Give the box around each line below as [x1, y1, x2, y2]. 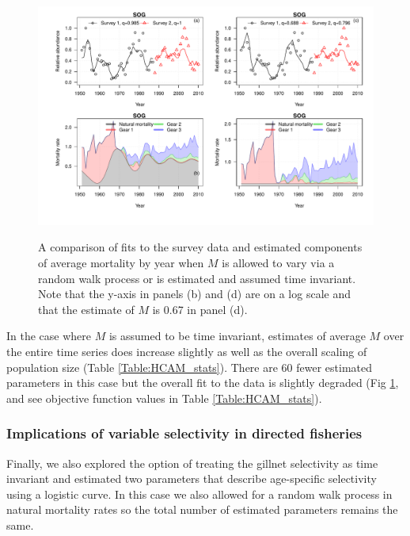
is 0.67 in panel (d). [152, 301, 248, 317]
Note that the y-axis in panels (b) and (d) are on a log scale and [38, 285, 351, 302]
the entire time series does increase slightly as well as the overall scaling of [6, 343, 367, 359]
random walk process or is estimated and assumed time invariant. [38, 270, 356, 286]
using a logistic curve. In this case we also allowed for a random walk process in [6, 485, 393, 502]
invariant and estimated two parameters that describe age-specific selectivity [6, 470, 377, 487]
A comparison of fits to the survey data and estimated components [38, 239, 363, 255]
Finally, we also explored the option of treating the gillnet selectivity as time [6, 454, 378, 471]
